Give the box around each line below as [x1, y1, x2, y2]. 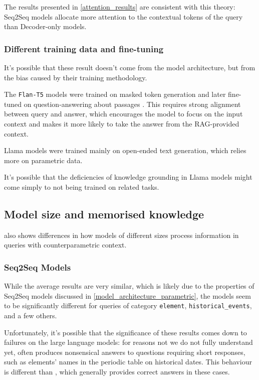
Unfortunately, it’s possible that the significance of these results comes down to [4, 327, 247, 337]
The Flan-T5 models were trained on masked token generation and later [4, 89, 226, 99]
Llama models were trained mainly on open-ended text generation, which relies [4, 145, 246, 156]
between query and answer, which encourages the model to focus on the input [4, 108, 243, 119]
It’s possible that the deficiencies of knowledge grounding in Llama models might [4, 172, 252, 182]
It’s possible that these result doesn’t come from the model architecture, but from [4, 62, 255, 72]
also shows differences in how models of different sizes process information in [4, 229, 239, 240]
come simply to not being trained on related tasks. [4, 182, 159, 192]
